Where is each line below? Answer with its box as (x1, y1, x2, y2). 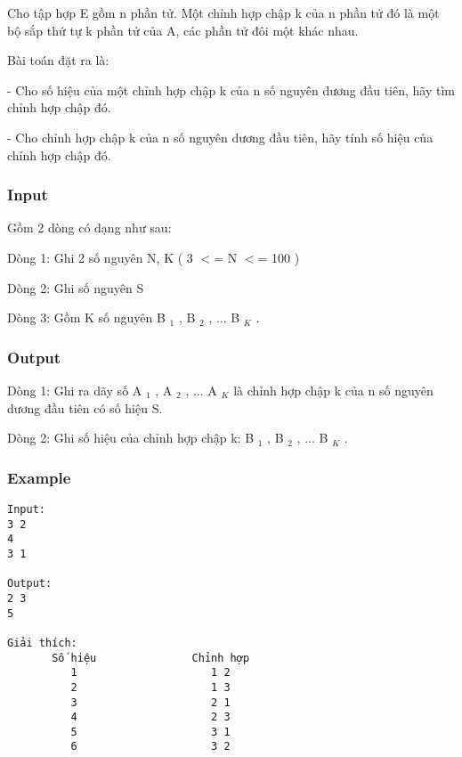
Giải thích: (7, 636, 77, 649)
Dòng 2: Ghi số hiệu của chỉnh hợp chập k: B (7, 428, 255, 447)
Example (7, 466, 71, 488)
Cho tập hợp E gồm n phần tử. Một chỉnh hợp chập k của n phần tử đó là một (7, 4, 440, 21)
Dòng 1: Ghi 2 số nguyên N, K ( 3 (7, 248, 193, 266)
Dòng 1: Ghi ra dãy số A (7, 380, 142, 399)
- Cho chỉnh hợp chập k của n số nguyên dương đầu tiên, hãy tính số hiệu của (7, 127, 434, 146)
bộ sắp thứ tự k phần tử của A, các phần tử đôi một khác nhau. (7, 20, 359, 39)
